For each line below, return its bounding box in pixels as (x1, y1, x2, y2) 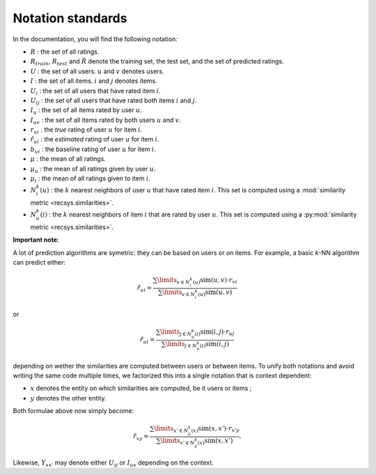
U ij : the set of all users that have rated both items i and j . (30, 96, 197, 106)
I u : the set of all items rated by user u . (30, 106, 143, 116)
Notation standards (13, 10, 127, 26)
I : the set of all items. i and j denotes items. (30, 77, 157, 85)
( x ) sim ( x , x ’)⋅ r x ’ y (191, 425, 240, 434)
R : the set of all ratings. (30, 47, 100, 56)
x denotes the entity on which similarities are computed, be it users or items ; (30, 384, 252, 393)
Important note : (13, 235, 59, 244)
